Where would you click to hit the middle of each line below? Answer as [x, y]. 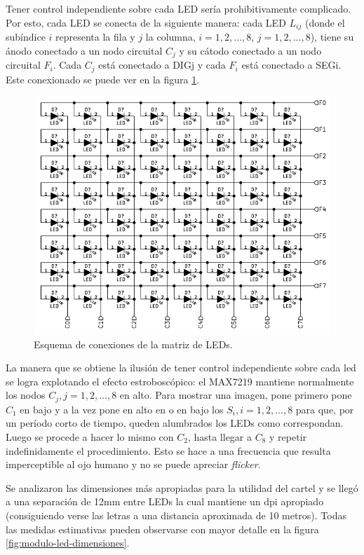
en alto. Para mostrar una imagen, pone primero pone [236, 395]
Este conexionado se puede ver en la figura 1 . [103, 79]
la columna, [170, 37]
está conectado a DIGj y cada [162, 65]
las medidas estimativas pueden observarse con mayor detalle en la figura [162, 529]
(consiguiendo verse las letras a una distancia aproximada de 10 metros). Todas [176, 515]
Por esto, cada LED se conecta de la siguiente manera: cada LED [146, 22]
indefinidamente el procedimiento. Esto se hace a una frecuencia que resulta [168, 450]
